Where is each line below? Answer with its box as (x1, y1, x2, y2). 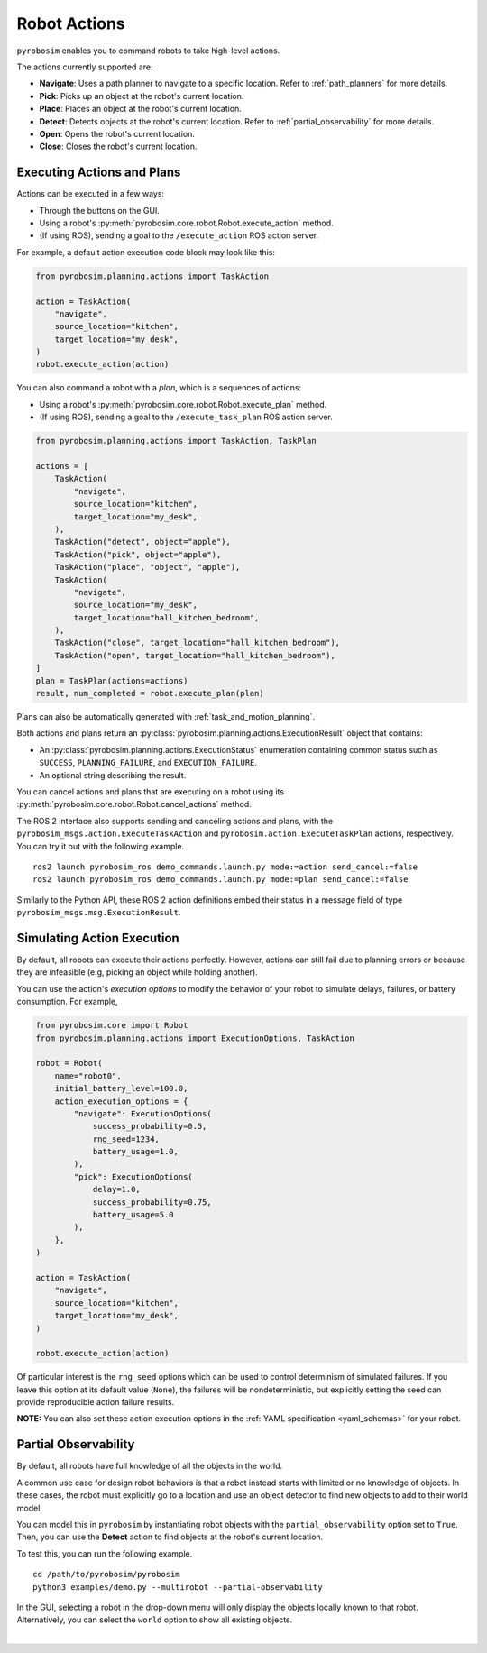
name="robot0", (54, 1070, 122, 1081)
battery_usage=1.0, (92, 1146, 179, 1157)
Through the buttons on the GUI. (39, 205, 160, 216)
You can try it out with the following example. (16, 840, 185, 851)
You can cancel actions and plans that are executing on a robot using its (16, 785, 284, 797)
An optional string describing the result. (39, 769, 187, 780)
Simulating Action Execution (16, 930, 179, 946)
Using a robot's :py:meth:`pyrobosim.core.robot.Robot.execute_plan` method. (39, 399, 327, 409)
